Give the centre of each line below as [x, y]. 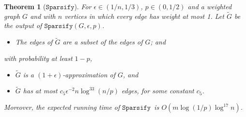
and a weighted [210, 6]
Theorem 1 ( [25, 6]
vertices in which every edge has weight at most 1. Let [144, 16]
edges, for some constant [158, 91]
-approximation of [89, 74]
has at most [40, 91]
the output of [23, 25]
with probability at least [38, 58]
